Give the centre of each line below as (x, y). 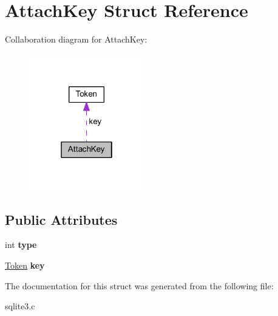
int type (21, 245)
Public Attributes (61, 219)
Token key (25, 265)
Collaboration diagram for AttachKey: (76, 39)
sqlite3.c (20, 306)
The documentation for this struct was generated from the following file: (139, 285)
